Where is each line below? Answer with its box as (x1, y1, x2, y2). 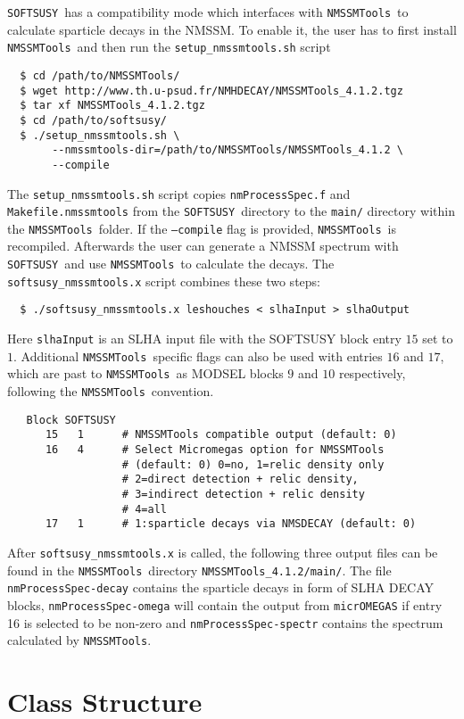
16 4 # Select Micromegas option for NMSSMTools (45, 442, 385, 456)
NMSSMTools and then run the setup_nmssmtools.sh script (7, 37, 331, 56)
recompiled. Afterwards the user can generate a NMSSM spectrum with (7, 236, 399, 255)
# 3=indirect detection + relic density (121, 487, 365, 500)
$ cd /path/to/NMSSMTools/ (20, 69, 180, 82)
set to (422, 329, 453, 348)
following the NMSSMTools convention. (7, 382, 214, 400)
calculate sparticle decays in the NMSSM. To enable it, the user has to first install (7, 20, 457, 38)
